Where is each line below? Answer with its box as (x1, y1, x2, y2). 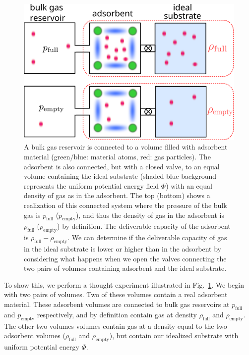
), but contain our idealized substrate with (109, 330, 239, 341)
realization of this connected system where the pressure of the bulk (24, 200, 227, 210)
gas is (24, 209, 41, 220)
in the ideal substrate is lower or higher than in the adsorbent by (24, 244, 221, 254)
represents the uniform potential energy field (24, 180, 159, 191)
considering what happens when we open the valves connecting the (24, 253, 227, 263)
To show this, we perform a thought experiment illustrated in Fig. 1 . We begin (4, 279, 244, 290)
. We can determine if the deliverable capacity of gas (67, 232, 227, 243)
